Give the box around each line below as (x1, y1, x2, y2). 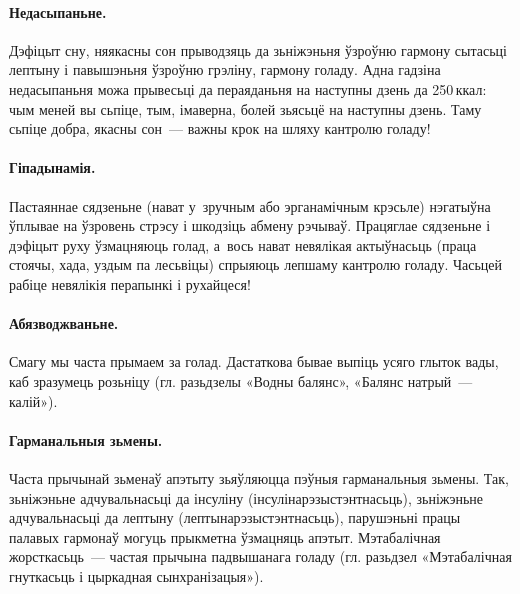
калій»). (9, 390, 58, 411)
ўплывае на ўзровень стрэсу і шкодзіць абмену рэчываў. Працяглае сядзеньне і (9, 215, 491, 236)
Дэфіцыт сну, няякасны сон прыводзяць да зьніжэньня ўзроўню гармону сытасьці (9, 39, 507, 60)
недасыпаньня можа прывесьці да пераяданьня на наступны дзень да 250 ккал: (9, 78, 487, 99)
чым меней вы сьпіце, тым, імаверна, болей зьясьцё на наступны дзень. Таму (9, 98, 482, 119)
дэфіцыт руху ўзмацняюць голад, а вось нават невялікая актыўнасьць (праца (9, 234, 477, 255)
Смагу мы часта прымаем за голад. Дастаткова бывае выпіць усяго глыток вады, (9, 351, 499, 372)
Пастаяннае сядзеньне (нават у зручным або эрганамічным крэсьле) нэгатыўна (9, 195, 491, 216)
